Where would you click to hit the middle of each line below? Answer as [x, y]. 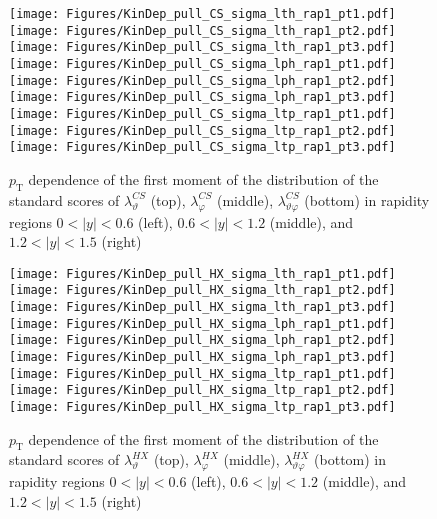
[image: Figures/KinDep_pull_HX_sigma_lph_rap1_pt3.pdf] [202, 356]
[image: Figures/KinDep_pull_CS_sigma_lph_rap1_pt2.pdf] [202, 80]
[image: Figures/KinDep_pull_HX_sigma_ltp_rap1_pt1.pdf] [202, 373]
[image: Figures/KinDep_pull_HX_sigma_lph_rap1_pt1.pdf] [202, 323]
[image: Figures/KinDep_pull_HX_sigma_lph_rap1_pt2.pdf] [202, 340]
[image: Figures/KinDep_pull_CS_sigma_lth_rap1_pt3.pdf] [202, 47]
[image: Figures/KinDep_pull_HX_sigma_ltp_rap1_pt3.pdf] [202, 406]
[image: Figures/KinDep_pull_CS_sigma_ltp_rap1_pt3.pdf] [202, 147]
